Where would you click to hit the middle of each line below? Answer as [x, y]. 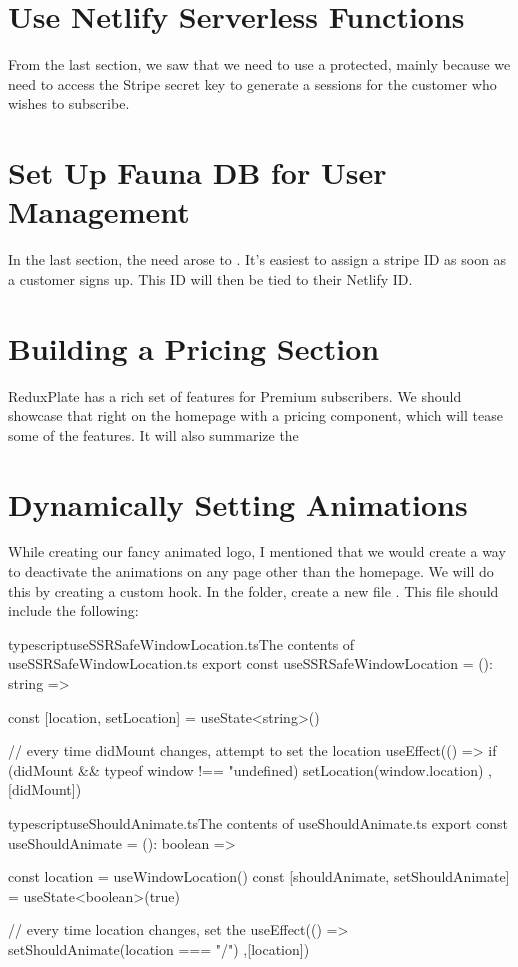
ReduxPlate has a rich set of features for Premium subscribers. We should [235, 395]
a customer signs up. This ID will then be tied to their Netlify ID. [210, 278]
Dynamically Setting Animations [238, 503]
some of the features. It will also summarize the [153, 434]
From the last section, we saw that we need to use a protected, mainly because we [259, 64]
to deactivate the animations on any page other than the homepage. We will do [251, 571]
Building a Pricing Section [194, 347]
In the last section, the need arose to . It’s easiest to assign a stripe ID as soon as [257, 259]
